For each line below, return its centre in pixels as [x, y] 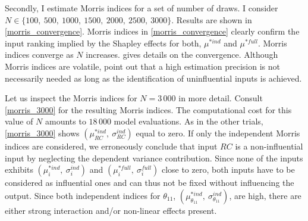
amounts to [66, 121]
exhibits [19, 169]
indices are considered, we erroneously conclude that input [111, 146]
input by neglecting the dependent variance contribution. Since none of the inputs [154, 158]
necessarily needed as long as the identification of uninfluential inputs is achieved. [153, 78]
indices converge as [39, 55]
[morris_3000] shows [42, 133]
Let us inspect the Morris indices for [71, 98]
